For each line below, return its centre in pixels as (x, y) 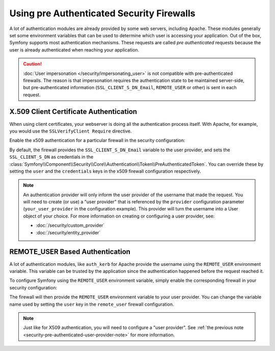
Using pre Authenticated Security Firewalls (102, 13)
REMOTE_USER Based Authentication (70, 252)
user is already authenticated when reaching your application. (74, 50)
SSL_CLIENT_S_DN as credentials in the (51, 157)
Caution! (33, 64)
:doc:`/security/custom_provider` (70, 225)
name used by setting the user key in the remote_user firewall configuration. (92, 304)
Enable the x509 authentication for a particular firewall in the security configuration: (97, 141)
